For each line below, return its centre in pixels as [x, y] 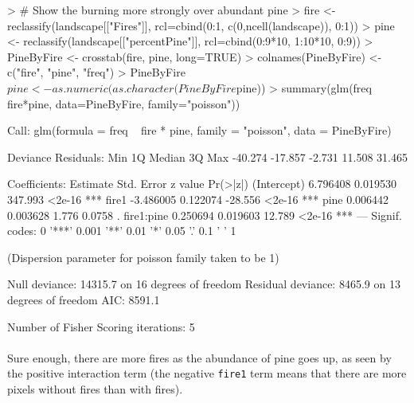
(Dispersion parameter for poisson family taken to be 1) [143, 257]
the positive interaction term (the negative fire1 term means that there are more [207, 373]
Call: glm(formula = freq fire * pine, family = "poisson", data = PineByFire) [199, 130]
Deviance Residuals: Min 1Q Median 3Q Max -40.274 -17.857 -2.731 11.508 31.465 [207, 157]
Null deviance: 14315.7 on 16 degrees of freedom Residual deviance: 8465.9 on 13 [204, 284]
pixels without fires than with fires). [95, 388]
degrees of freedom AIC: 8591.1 [84, 299]
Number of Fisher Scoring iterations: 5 [101, 326]
